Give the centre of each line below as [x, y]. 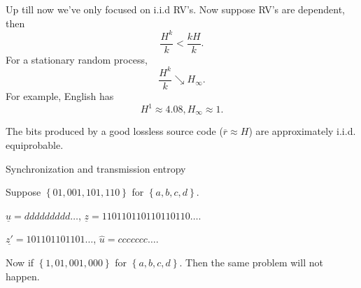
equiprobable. [35, 145]
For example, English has [60, 95]
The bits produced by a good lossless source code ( [114, 131]
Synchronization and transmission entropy [96, 168]
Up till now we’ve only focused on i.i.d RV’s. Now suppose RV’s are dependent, [175, 9]
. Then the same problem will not [251, 262]
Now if [20, 262]
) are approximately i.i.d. [302, 131]
